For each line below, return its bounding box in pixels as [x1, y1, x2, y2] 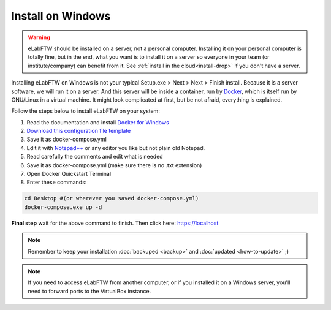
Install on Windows [11, 9, 111, 23]
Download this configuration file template [26, 127, 131, 135]
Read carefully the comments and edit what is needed [26, 153, 163, 161]
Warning [28, 34, 50, 41]
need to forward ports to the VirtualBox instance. [28, 287, 151, 295]
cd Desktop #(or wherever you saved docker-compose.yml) [24, 195, 199, 202]
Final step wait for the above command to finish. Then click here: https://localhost [11, 219, 219, 227]
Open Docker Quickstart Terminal [26, 170, 112, 178]
